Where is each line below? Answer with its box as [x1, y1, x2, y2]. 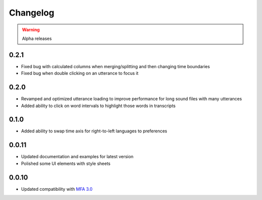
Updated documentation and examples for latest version [21, 154, 133, 160]
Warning [22, 27, 40, 33]
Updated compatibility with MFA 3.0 [21, 186, 93, 192]
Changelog [9, 7, 54, 18]
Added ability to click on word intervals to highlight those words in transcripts [21, 103, 176, 109]
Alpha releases [22, 36, 52, 41]
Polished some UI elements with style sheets [21, 161, 111, 166]
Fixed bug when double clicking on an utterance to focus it [21, 71, 139, 76]
